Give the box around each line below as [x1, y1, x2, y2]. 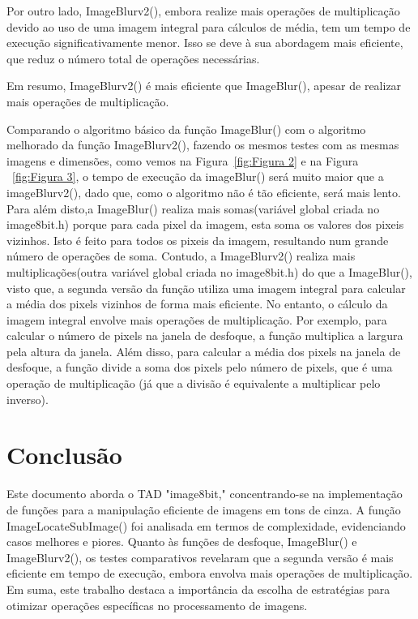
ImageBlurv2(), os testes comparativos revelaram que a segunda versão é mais [6, 548, 394, 565]
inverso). [6, 390, 49, 407]
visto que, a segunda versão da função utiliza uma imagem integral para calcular [6, 279, 406, 296]
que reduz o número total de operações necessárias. [6, 49, 260, 67]
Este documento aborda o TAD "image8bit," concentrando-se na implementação [6, 485, 403, 502]
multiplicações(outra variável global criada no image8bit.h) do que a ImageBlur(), [6, 263, 412, 280]
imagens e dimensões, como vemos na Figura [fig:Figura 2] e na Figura [6, 152, 359, 169]
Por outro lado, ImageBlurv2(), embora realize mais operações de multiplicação [6, 2, 400, 19]
